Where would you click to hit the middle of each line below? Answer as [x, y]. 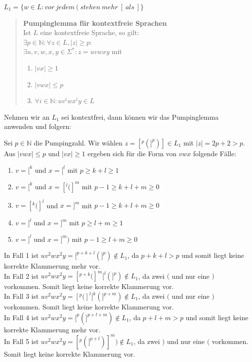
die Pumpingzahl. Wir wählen [78, 142]
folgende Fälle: [215, 153]
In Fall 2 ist [21, 276]
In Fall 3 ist [21, 296]
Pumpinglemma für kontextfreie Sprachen [95, 23]
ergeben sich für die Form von [132, 153]
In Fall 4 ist [21, 317]
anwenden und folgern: [38, 126]
